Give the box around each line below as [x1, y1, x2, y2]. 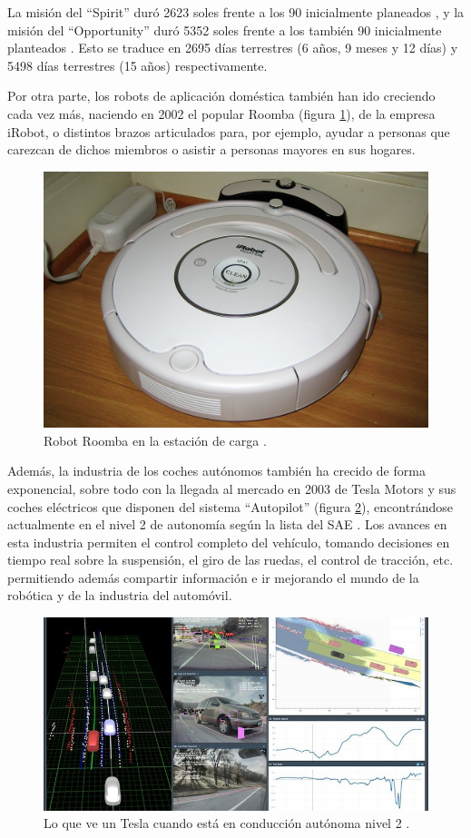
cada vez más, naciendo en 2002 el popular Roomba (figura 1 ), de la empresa [7, 104, 436, 123]
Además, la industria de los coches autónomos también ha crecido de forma [7, 461, 426, 480]
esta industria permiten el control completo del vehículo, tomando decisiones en [7, 532, 450, 551]
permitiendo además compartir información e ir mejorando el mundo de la [7, 567, 419, 587]
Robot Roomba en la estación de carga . [44, 430, 267, 449]
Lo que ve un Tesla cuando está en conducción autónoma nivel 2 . [44, 813, 410, 833]
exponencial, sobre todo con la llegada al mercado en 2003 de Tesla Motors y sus [7, 478, 456, 498]
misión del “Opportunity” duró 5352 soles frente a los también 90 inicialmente [7, 20, 442, 39]
